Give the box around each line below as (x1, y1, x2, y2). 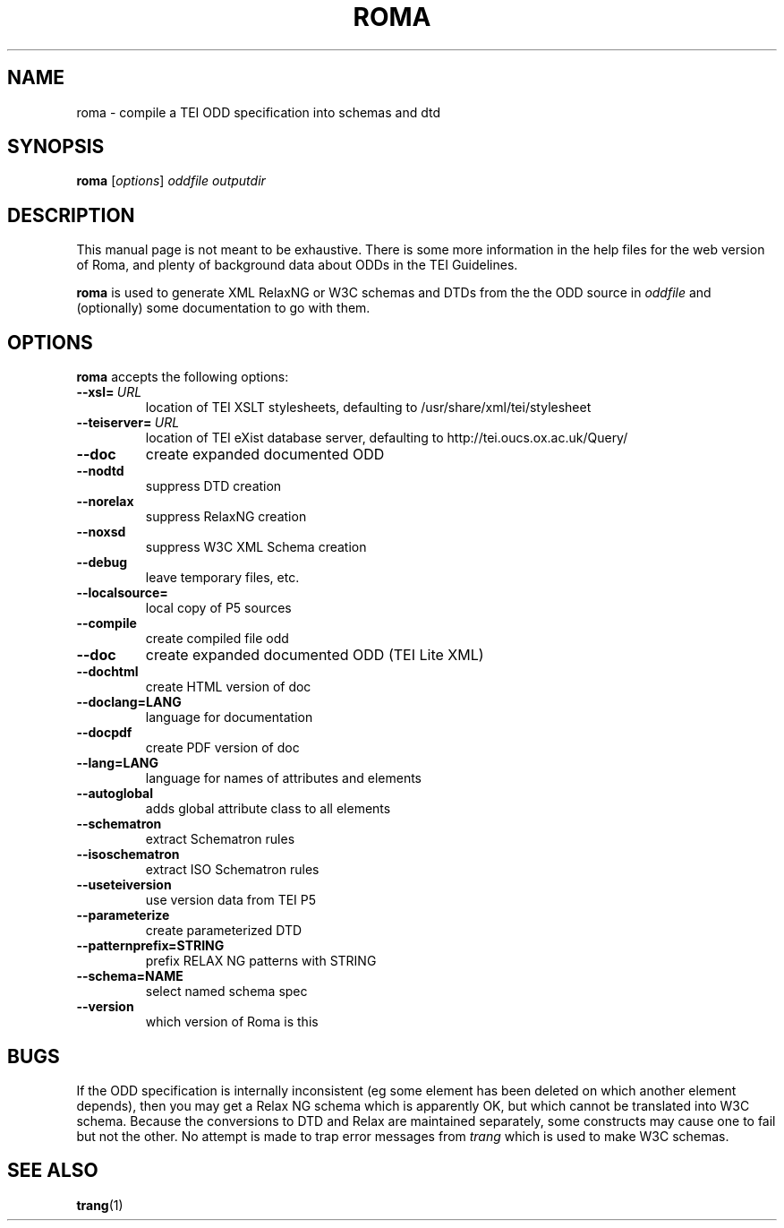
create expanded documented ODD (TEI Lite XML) (145, 646, 484, 665)
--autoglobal (76, 786, 154, 802)
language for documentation (145, 709, 313, 726)
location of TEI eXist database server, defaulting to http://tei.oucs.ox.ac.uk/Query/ (145, 430, 628, 446)
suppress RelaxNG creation (145, 509, 307, 525)
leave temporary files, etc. (145, 570, 300, 586)
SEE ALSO (7, 1159, 98, 1182)
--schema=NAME (76, 968, 183, 984)
